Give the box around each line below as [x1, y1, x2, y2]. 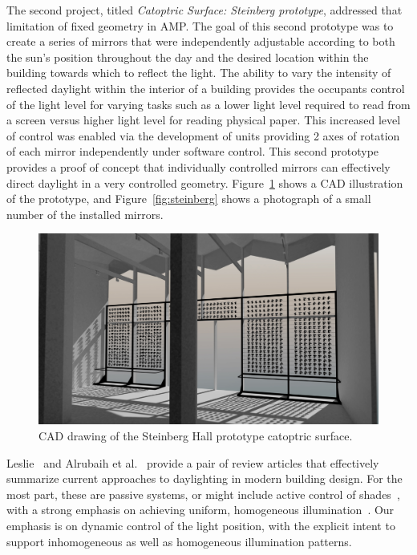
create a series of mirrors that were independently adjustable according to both [6, 33, 395, 50]
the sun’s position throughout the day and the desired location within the [6, 48, 369, 65]
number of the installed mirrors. [6, 205, 164, 222]
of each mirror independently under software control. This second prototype [6, 143, 379, 160]
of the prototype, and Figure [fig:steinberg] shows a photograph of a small [6, 190, 371, 207]
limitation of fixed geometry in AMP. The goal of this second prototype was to [6, 17, 394, 34]
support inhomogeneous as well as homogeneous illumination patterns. [6, 533, 352, 549]
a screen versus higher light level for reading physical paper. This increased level [6, 111, 401, 128]
